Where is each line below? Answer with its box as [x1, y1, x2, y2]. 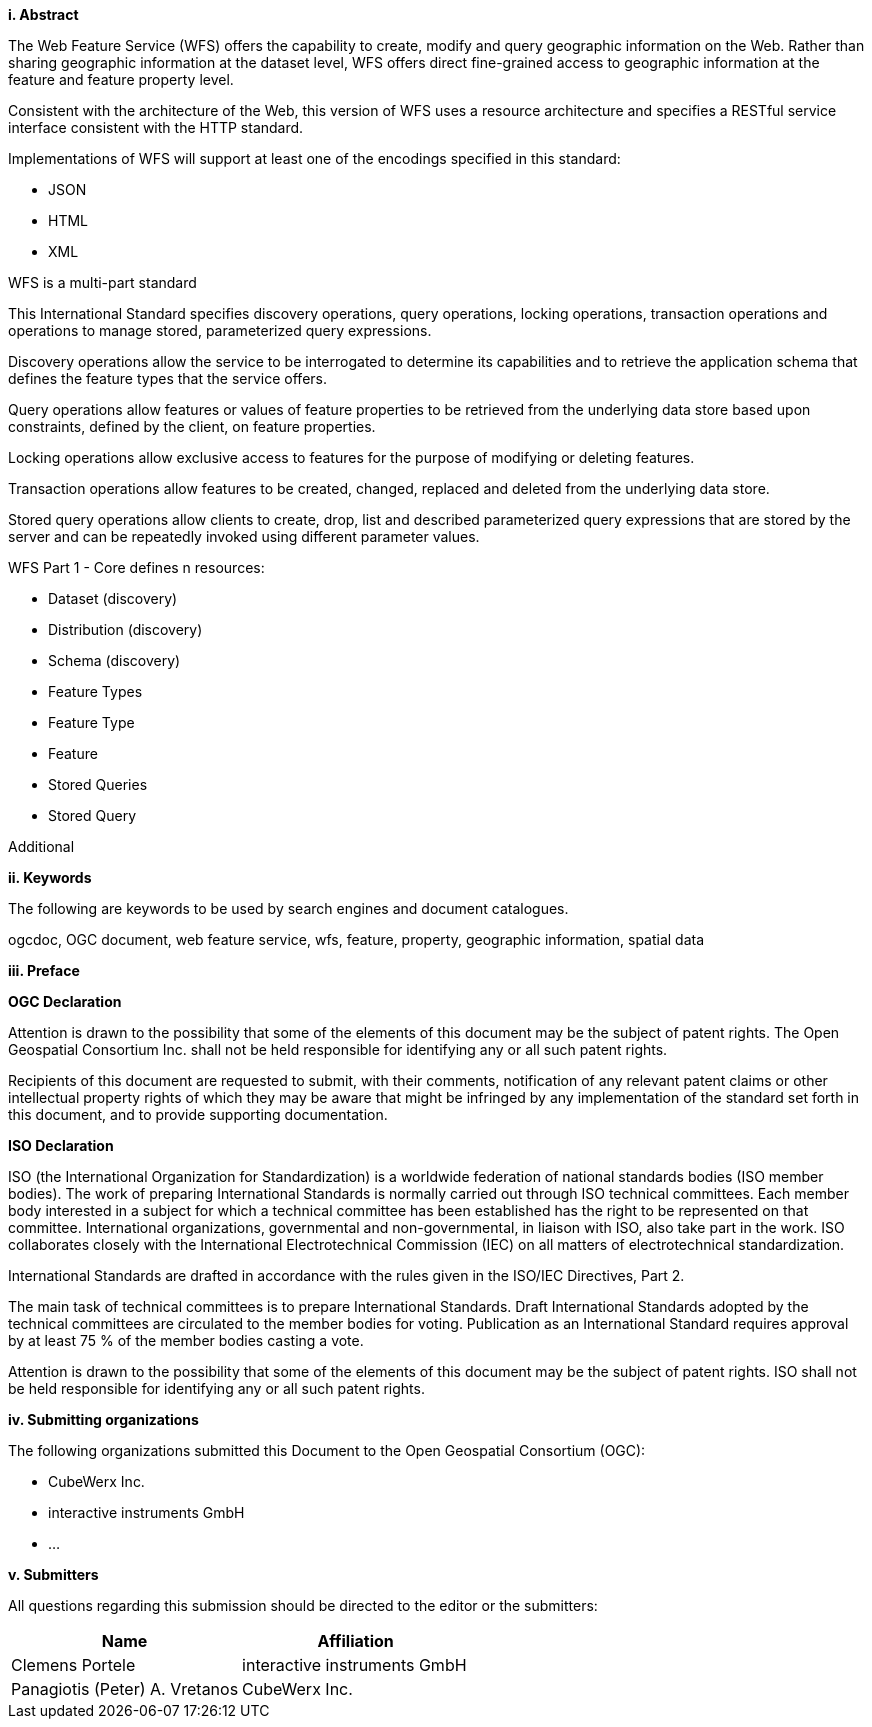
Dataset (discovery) [48, 590, 178, 607]
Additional [8, 838, 75, 855]
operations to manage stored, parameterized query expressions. [8, 322, 432, 339]
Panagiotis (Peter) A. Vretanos [11, 1679, 239, 1699]
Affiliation [317, 1631, 394, 1651]
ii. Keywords [8, 869, 92, 886]
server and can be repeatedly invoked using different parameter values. [8, 528, 480, 545]
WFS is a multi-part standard [8, 274, 197, 291]
